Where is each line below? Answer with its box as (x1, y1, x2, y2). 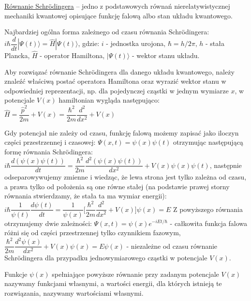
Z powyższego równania (173, 204, 243, 214)
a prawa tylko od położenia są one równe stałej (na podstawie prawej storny (4, 181, 230, 191)
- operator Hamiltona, (40, 50, 105, 60)
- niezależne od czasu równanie (126, 241, 218, 251)
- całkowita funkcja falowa (170, 218, 248, 228)
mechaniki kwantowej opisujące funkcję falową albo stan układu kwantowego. (4, 10, 233, 20)
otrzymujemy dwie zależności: (4, 218, 92, 228)
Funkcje (4, 269, 28, 279)
